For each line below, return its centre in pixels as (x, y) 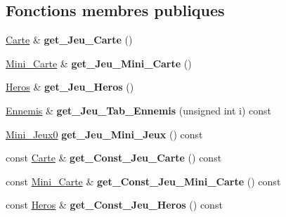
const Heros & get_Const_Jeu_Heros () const (114, 205)
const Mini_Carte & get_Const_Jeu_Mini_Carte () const (143, 181)
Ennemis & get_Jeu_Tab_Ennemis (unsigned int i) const (139, 110)
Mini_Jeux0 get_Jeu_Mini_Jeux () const (104, 134)
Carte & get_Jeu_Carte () (69, 40)
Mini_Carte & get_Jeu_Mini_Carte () (99, 63)
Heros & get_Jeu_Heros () (70, 87)
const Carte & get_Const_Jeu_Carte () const (114, 158)
